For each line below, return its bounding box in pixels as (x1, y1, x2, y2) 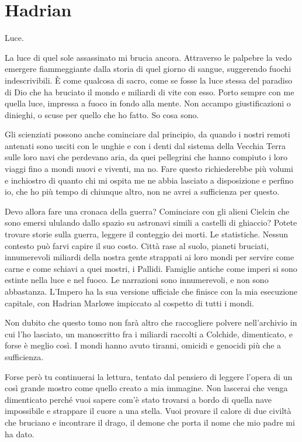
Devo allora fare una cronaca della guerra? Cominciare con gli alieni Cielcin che (5, 205, 290, 217)
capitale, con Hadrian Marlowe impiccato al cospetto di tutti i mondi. (5, 296, 254, 309)
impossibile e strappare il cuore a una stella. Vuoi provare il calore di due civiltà (5, 405, 291, 417)
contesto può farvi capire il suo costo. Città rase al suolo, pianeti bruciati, (5, 239, 269, 251)
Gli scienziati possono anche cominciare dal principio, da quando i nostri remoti (5, 128, 290, 140)
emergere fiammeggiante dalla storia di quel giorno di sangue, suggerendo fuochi (5, 63, 291, 75)
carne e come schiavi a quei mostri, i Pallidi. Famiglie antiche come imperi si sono (5, 262, 297, 274)
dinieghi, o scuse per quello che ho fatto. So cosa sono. (5, 108, 199, 120)
